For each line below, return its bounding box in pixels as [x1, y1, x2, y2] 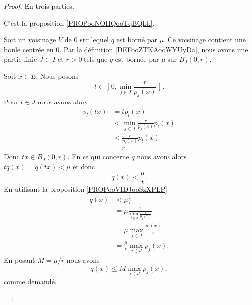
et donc [73, 161, 95, 171]
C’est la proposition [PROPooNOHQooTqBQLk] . [4, 17, 155, 28]
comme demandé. [4, 276, 57, 286]
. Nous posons [36, 70, 79, 81]
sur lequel [80, 34, 109, 45]
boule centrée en [4, 44, 54, 54]
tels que [84, 54, 108, 64]
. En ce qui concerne [67, 151, 129, 162]
